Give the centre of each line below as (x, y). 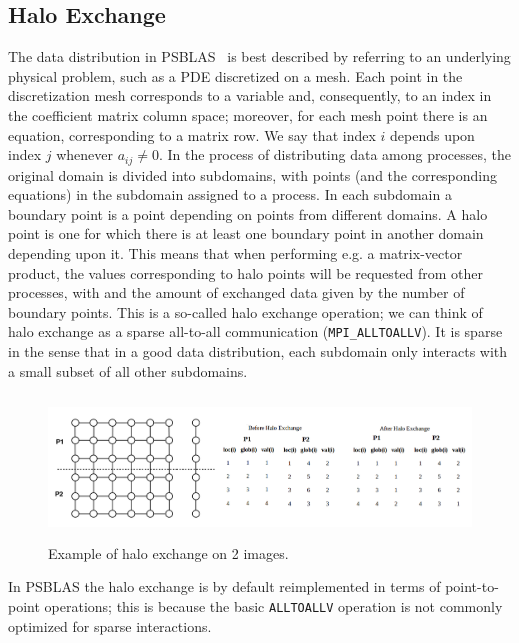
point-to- (472, 586)
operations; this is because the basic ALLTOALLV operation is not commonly (273, 606)
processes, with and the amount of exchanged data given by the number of (236, 292)
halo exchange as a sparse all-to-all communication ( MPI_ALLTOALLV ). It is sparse (255, 331)
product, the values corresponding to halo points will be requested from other (246, 272)
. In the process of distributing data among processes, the (335, 154)
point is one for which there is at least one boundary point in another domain (246, 233)
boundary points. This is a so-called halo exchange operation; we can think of (245, 311)
